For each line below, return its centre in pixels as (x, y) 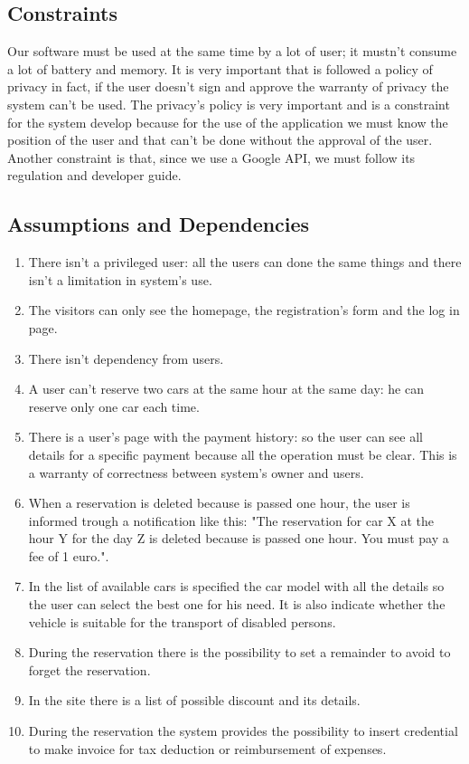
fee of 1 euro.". (69, 555)
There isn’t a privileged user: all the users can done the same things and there (245, 262)
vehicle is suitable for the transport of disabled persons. (182, 621)
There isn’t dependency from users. (126, 358)
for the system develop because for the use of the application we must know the (228, 122)
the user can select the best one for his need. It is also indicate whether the (237, 604)
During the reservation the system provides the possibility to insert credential (243, 731)
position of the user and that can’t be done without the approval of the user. (220, 140)
